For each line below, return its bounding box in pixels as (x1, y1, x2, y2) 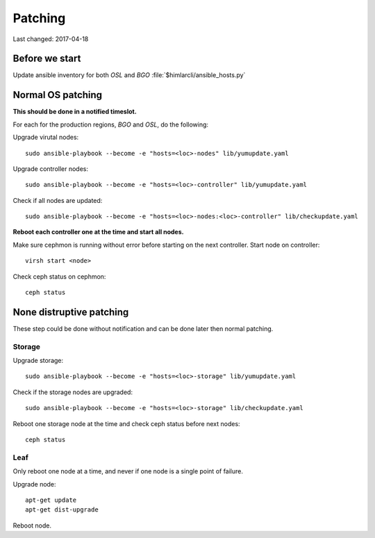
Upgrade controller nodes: (12, 164, 89, 173)
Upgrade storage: (12, 357, 64, 365)
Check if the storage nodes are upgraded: (12, 388, 133, 396)
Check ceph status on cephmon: (12, 272, 106, 281)
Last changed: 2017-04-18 (12, 35, 89, 43)
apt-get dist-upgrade (25, 506, 99, 514)
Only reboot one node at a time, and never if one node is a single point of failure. (12, 467, 243, 475)
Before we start (12, 53, 81, 65)
